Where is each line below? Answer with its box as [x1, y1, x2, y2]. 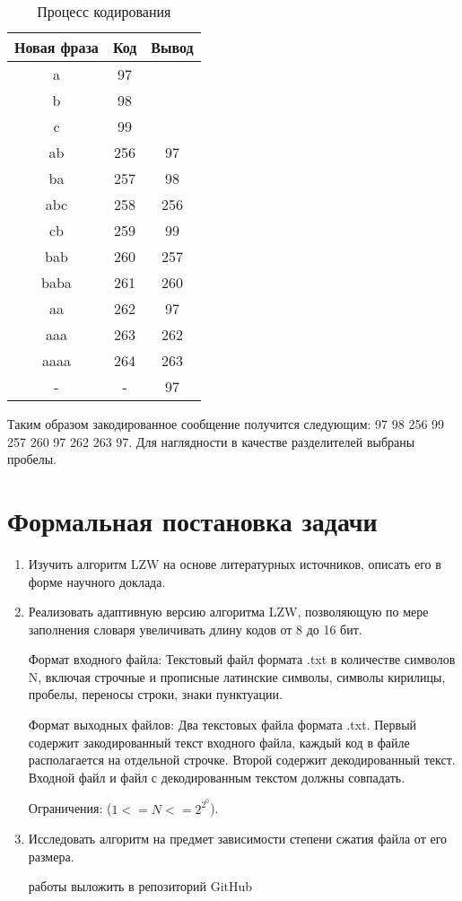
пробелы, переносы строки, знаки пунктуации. [28, 685, 283, 704]
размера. [28, 846, 74, 865]
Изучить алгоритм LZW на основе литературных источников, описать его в [28, 554, 441, 573]
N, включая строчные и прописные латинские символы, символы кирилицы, [28, 667, 446, 686]
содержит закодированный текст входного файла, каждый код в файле [28, 732, 410, 751]
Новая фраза [14, 37, 99, 57]
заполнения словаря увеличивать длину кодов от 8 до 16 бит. [28, 619, 362, 638]
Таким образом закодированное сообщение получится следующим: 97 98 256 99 [7, 415, 445, 433]
